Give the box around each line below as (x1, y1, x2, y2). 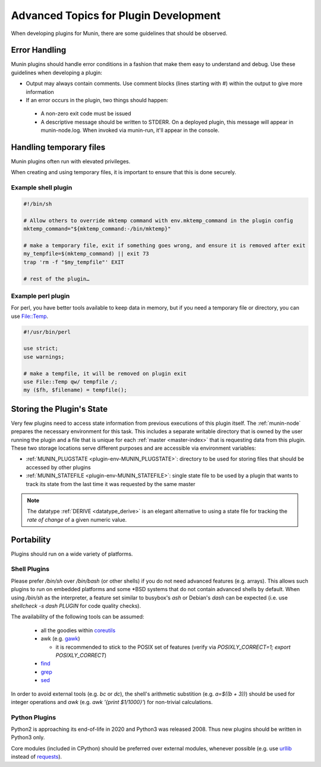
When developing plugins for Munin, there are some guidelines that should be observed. (11, 30, 228, 37)
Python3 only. (11, 734, 45, 741)
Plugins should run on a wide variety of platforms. (11, 550, 133, 557)
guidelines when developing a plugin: (11, 69, 102, 76)
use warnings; (23, 353, 65, 360)
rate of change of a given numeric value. (27, 516, 127, 523)
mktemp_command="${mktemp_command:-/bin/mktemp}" (23, 226, 171, 232)
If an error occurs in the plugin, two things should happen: (26, 97, 169, 104)
